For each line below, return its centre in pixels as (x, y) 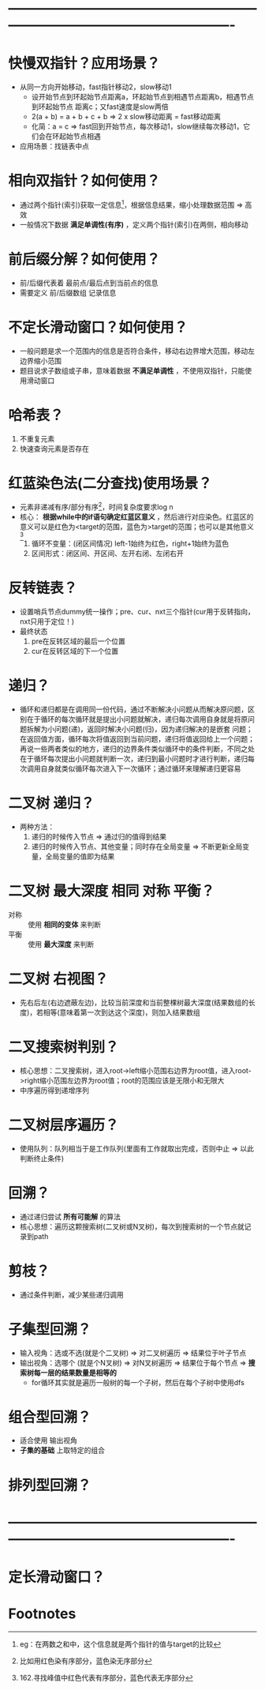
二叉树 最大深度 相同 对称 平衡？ (112, 891)
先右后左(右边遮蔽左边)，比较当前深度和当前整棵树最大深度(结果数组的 (134, 1002)
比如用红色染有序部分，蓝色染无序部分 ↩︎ (86, 1661)
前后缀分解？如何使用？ (84, 259)
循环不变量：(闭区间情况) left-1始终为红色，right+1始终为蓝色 (130, 543)
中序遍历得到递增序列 (54, 1090)
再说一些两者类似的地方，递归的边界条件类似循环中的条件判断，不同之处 (137, 749)
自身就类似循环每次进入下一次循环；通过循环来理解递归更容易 (141, 768)
